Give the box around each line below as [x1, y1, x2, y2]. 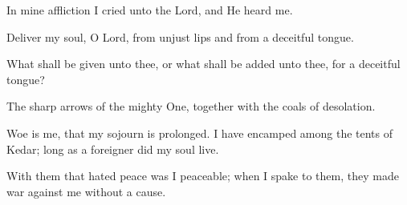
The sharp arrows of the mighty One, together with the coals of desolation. [6, 98, 376, 115]
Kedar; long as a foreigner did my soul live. [6, 140, 219, 157]
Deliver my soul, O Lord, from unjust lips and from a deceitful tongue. [6, 28, 354, 45]
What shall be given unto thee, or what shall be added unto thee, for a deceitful [6, 55, 401, 72]
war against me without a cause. [6, 183, 166, 199]
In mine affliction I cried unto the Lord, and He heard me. [6, 2, 293, 18]
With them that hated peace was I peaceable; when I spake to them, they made [6, 167, 399, 184]
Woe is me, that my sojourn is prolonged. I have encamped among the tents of [6, 124, 393, 141]
